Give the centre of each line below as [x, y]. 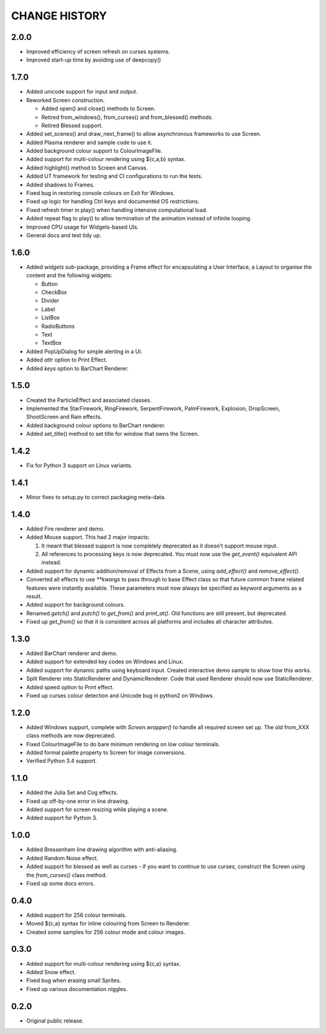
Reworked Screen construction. [66, 100]
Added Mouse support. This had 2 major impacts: [88, 537]
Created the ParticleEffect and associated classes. [89, 400]
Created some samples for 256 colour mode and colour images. [106, 932]
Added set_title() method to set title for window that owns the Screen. [113, 434]
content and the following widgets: [69, 275]
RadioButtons [58, 326]
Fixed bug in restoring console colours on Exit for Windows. [101, 193]
